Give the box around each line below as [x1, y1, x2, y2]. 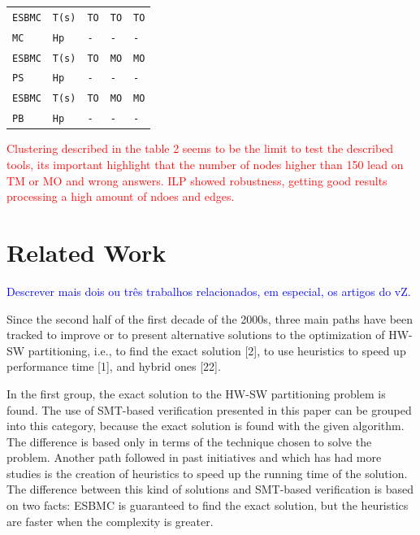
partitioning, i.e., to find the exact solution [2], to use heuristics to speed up [28, 341, 406, 359]
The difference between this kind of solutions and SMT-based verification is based [6, 481, 414, 498]
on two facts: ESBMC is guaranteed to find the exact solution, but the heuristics [6, 497, 409, 514]
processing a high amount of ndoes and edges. [6, 188, 235, 205]
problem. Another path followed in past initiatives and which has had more [6, 449, 382, 466]
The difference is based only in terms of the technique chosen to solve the [6, 433, 372, 450]
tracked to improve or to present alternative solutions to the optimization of [6, 326, 385, 343]
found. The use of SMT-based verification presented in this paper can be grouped [6, 401, 412, 418]
